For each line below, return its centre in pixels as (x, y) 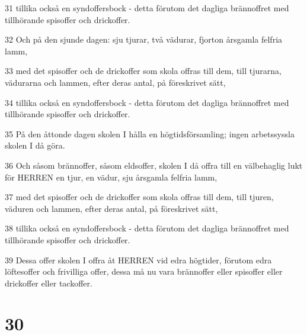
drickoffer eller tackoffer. (49, 283)
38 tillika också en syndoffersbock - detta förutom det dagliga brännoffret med (147, 228)
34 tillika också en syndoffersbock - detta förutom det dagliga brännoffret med (147, 102)
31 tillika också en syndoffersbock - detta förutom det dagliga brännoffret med (147, 8)
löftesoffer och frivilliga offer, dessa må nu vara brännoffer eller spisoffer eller (144, 271)
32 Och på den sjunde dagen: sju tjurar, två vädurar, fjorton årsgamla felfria (144, 39)
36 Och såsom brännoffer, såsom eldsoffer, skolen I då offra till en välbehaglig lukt (154, 165)
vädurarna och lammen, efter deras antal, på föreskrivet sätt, (115, 82)
